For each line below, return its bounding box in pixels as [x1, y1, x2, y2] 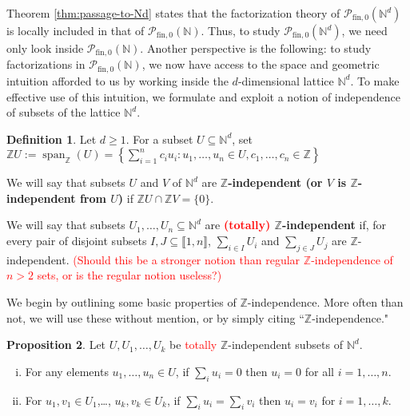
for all [305, 363, 334, 379]
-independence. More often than [247, 294, 404, 311]
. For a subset [125, 130, 193, 147]
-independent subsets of [228, 336, 343, 353]
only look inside [6, 40, 84, 56]
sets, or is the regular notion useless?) [37, 267, 222, 283]
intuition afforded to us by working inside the [6, 72, 229, 89]
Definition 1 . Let [6, 130, 97, 147]
